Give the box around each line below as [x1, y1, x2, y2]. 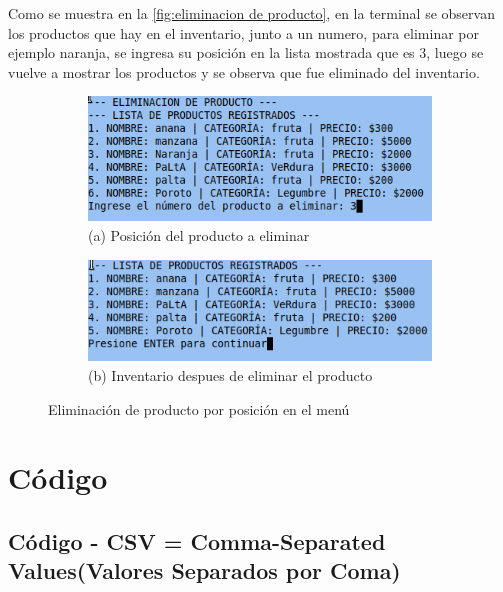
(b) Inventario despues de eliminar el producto [88, 365, 373, 386]
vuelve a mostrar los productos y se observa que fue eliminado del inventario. [8, 61, 480, 82]
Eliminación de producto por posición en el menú [48, 398, 350, 419]
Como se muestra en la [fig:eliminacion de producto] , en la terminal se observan [8, 3, 495, 23]
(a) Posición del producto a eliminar [88, 225, 310, 246]
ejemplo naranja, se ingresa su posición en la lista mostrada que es [8, 42, 415, 63]
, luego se [426, 42, 484, 63]
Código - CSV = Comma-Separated [8, 525, 386, 556]
